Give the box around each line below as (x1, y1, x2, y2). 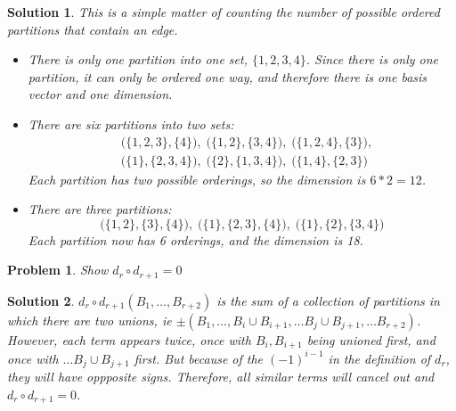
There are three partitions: (28, 200, 172, 218)
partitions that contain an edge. (7, 20, 178, 38)
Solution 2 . (7, 291, 75, 309)
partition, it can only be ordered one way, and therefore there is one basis (28, 67, 427, 86)
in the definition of (328, 349, 431, 367)
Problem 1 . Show (7, 260, 109, 279)
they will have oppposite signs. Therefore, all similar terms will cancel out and (7, 367, 435, 386)
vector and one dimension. (28, 85, 173, 103)
